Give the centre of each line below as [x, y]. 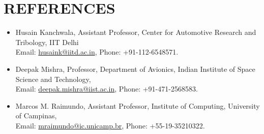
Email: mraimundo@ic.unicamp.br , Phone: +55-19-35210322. [110, 125]
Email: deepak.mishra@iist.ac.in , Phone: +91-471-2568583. [107, 89]
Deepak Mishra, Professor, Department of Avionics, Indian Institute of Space [135, 69]
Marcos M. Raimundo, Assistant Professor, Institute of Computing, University [138, 105]
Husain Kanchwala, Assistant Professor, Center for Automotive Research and [136, 32]
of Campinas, [36, 116]
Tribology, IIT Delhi [47, 42]
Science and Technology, [53, 79]
